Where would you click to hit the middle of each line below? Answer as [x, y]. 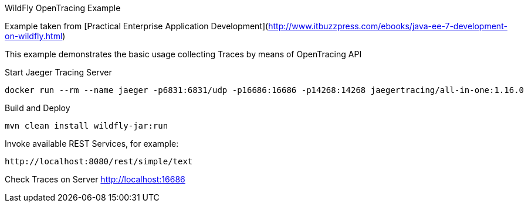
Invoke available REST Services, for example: [92, 144]
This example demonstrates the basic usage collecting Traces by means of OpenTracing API [183, 54]
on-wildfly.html [34, 36]
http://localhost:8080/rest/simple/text [99, 161]
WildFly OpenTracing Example [63, 8]
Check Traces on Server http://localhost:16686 [95, 179]
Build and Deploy [38, 108]
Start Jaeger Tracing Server [58, 72]
